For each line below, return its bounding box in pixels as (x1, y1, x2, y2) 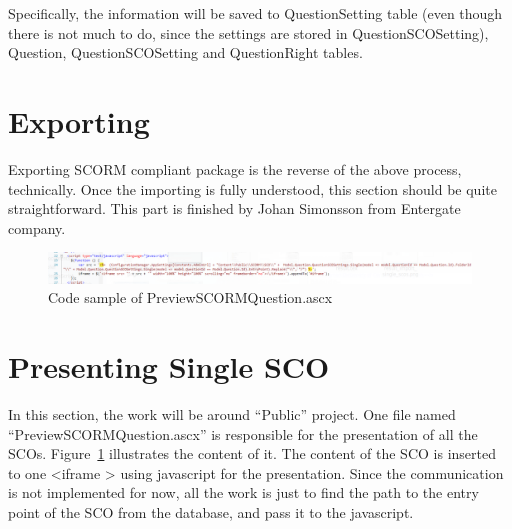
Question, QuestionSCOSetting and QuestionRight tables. (8, 42, 363, 63)
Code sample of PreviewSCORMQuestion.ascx (48, 287, 333, 308)
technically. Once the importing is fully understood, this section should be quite (8, 178, 497, 199)
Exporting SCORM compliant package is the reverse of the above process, (8, 158, 462, 179)
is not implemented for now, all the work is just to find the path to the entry (8, 482, 479, 503)
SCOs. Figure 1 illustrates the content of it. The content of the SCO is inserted (8, 443, 496, 464)
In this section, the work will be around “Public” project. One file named (8, 404, 456, 425)
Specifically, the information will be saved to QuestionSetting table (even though (8, 3, 503, 23)
